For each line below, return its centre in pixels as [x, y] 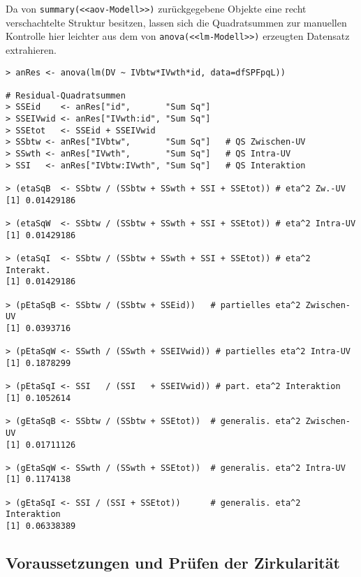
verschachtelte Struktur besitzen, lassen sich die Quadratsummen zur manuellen [176, 22]
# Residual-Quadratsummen [66, 95]
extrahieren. [31, 49]
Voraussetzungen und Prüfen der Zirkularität [173, 563]
